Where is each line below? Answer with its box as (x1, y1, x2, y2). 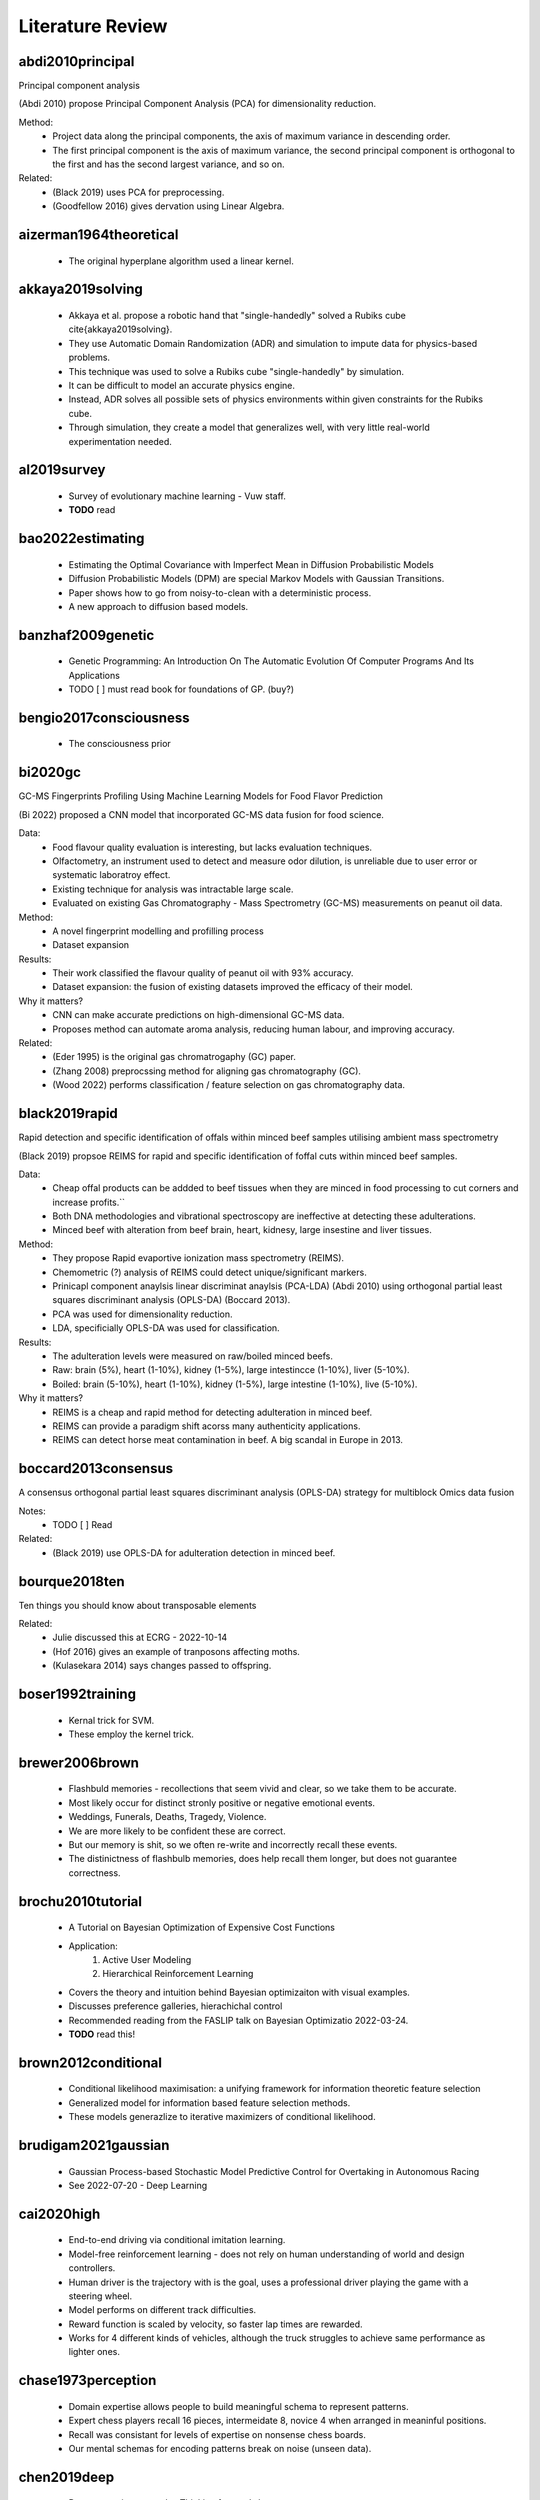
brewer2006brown (18, 1754, 140, 1771)
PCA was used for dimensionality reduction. (52, 1308, 233, 1320)
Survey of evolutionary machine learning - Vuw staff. (68, 490, 287, 502)
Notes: (18, 1505, 46, 1517)
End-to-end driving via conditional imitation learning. (68, 2234, 286, 2246)
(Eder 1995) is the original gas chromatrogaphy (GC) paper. (52, 1051, 297, 1063)
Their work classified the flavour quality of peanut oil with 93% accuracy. (52, 967, 354, 979)
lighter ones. (68, 2346, 120, 2358)
